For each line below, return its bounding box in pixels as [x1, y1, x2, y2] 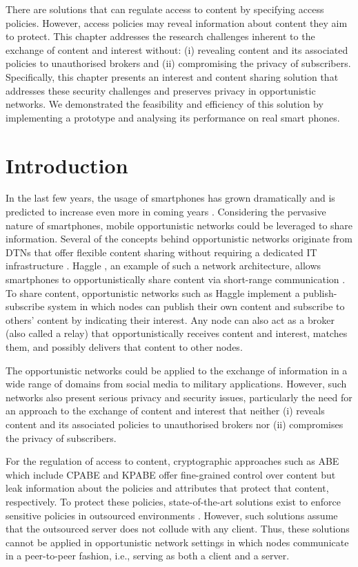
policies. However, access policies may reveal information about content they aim [6, 15, 348, 30]
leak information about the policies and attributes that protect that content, [6, 481, 329, 495]
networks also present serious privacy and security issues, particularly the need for [6, 390, 352, 404]
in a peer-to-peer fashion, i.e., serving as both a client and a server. [6, 548, 290, 563]
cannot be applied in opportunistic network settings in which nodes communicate [6, 535, 349, 549]
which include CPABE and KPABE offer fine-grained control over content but [6, 467, 336, 481]
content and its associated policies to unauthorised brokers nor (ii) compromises [6, 416, 344, 431]
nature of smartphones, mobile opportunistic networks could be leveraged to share [6, 218, 353, 232]
